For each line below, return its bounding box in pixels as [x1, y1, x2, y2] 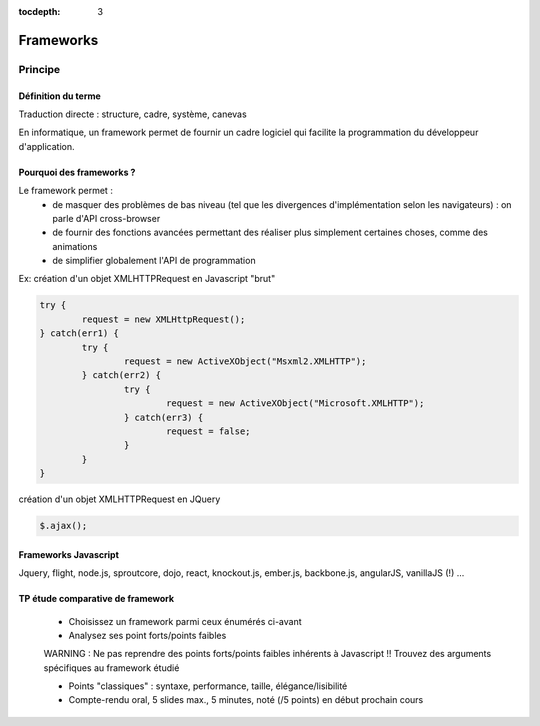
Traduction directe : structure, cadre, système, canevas [18, 108, 247, 120]
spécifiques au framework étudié [43, 661, 180, 674]
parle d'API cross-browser [52, 212, 161, 224]
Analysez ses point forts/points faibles [68, 629, 227, 641]
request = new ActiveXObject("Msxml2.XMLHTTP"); [123, 356, 367, 367]
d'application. [18, 140, 75, 152]
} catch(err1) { [39, 328, 120, 339]
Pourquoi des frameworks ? [18, 166, 136, 178]
